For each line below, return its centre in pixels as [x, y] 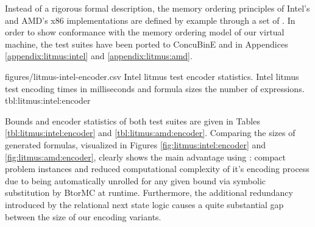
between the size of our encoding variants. [83, 216]
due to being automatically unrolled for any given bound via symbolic [135, 180]
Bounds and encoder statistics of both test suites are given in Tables [133, 121]
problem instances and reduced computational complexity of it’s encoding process [157, 169]
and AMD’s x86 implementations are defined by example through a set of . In [150, 20]
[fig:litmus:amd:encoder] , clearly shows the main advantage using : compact [145, 157]
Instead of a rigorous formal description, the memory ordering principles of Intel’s [157, 8]
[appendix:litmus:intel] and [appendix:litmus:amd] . [99, 56]
